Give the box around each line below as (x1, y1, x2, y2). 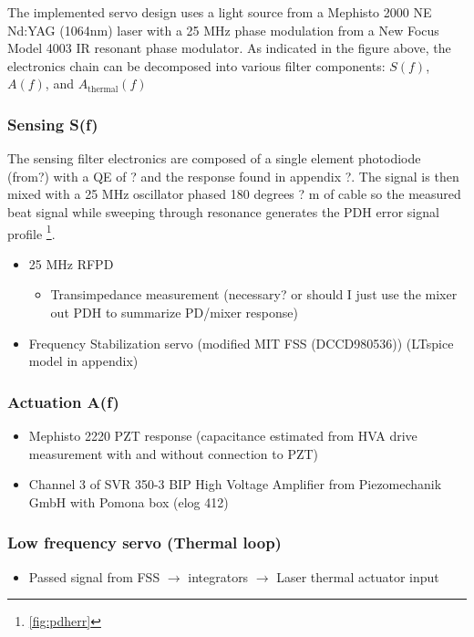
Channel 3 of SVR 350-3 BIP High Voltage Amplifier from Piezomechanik (28, 475, 442, 494)
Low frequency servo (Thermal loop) (7, 531, 282, 554)
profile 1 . (7, 221, 56, 243)
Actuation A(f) (7, 390, 119, 412)
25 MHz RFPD (28, 254, 114, 273)
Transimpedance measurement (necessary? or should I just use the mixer (50, 285, 458, 304)
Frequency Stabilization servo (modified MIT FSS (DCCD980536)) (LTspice (28, 333, 454, 352)
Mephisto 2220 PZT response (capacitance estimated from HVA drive (28, 426, 417, 444)
